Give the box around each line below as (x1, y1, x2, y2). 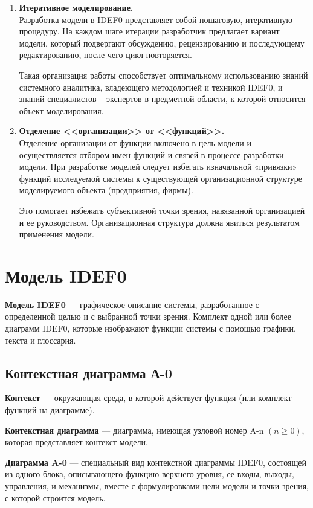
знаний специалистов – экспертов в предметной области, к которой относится (19, 92, 306, 105)
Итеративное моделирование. (19, 1, 134, 13)
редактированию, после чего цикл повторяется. (19, 48, 192, 61)
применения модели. (19, 228, 94, 240)
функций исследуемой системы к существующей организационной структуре (19, 172, 303, 184)
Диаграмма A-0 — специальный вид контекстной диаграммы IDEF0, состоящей (5, 455, 306, 468)
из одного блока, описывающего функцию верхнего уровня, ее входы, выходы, (5, 468, 294, 480)
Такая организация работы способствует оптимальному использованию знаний (19, 68, 308, 81)
